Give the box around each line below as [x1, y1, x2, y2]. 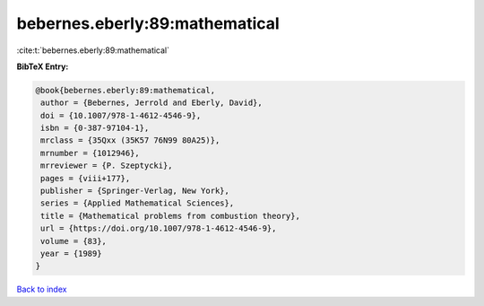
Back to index [16, 284, 67, 295]
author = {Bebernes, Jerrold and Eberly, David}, [40, 98, 264, 108]
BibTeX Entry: [16, 61, 69, 72]
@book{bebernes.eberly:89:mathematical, [35, 85, 215, 95]
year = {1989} [40, 249, 102, 258]
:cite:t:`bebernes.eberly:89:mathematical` [16, 45, 170, 56]
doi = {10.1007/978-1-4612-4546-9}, [40, 110, 202, 120]
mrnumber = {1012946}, [40, 148, 141, 158]
